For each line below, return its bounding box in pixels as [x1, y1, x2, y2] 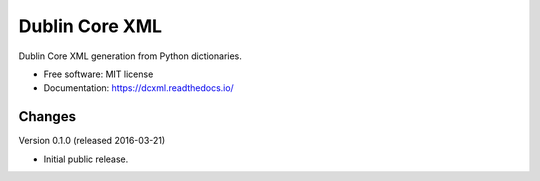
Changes [18, 108, 77, 125]
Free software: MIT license [43, 68, 154, 80]
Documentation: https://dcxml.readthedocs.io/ [43, 82, 234, 94]
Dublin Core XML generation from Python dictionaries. [18, 50, 242, 62]
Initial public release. [43, 153, 129, 165]
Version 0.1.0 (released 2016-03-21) [18, 135, 166, 147]
